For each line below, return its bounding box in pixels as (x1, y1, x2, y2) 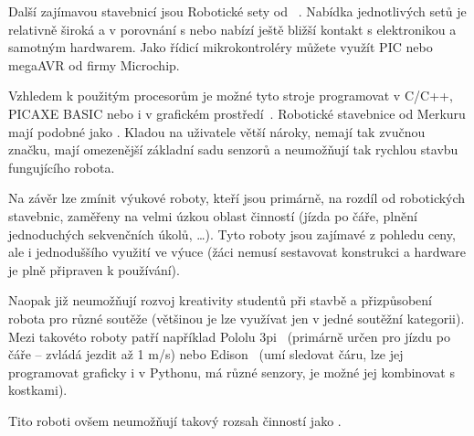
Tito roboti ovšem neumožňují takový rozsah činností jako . (8, 410, 342, 430)
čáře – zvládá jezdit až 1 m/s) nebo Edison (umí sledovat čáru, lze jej (8, 345, 404, 364)
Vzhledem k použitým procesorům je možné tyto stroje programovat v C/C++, (8, 86, 453, 105)
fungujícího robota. (8, 157, 115, 176)
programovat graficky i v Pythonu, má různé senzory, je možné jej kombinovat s (8, 362, 455, 381)
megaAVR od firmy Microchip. (8, 55, 180, 74)
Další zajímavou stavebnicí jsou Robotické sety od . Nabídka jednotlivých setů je (8, 2, 467, 20)
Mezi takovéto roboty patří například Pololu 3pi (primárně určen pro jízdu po (8, 326, 450, 346)
